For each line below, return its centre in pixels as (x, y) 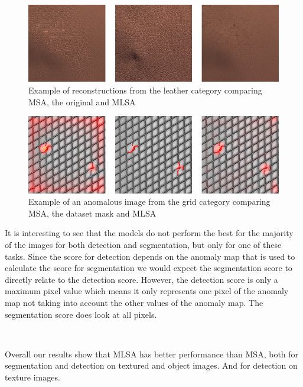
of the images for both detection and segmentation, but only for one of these (143, 245)
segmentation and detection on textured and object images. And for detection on (151, 365)
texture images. (32, 377)
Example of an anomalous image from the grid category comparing (149, 201)
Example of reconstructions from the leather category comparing (145, 90)
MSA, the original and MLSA (82, 101)
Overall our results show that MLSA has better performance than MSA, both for (152, 354)
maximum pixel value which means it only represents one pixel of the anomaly (147, 291)
